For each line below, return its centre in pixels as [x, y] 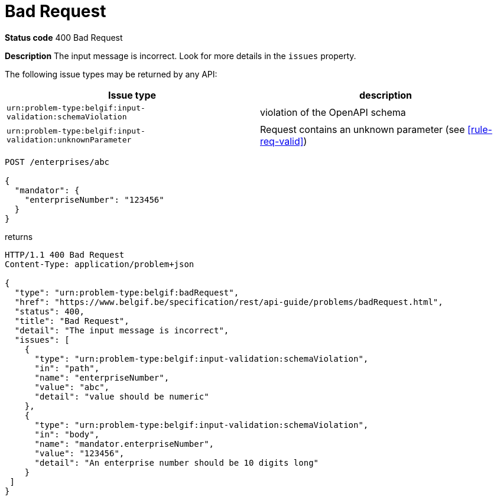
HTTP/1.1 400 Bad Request [65, 254]
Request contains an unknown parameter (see [363, 129]
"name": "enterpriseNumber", [102, 377]
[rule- [480, 129]
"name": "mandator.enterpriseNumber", [124, 444]
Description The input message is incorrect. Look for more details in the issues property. [181, 56]
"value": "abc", [72, 387]
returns [19, 236]
